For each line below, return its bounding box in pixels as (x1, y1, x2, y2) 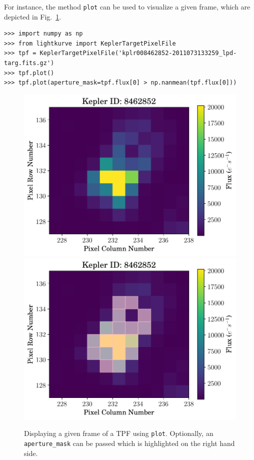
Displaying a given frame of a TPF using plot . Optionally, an (24, 428, 213, 438)
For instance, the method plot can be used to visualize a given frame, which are (4, 2, 250, 12)
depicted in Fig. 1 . (4, 11, 61, 22)
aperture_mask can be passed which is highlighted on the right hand (24, 438, 235, 448)
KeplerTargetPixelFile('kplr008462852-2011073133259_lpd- (39, 50, 237, 57)
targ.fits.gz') (4, 60, 54, 67)
